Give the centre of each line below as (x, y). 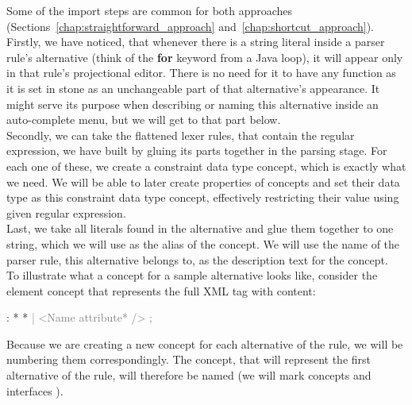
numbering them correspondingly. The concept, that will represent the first (189, 359)
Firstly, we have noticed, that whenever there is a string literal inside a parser (196, 42)
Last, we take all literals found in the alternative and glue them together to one (200, 228)
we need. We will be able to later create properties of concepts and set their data (203, 181)
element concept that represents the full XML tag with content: (161, 290)
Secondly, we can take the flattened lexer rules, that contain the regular (181, 135)
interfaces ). (35, 390)
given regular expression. (66, 212)
